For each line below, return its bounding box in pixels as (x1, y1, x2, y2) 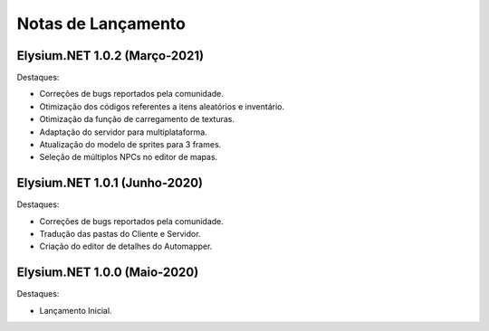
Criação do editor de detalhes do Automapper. (39, 241, 213, 252)
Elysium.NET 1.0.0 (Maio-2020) (16, 265, 199, 280)
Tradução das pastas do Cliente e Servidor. (39, 229, 201, 240)
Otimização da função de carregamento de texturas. (39, 114, 235, 125)
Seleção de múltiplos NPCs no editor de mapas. (39, 152, 218, 163)
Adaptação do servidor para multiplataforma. (39, 127, 207, 137)
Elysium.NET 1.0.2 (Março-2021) (16, 48, 204, 63)
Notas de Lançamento (16, 14, 186, 33)
